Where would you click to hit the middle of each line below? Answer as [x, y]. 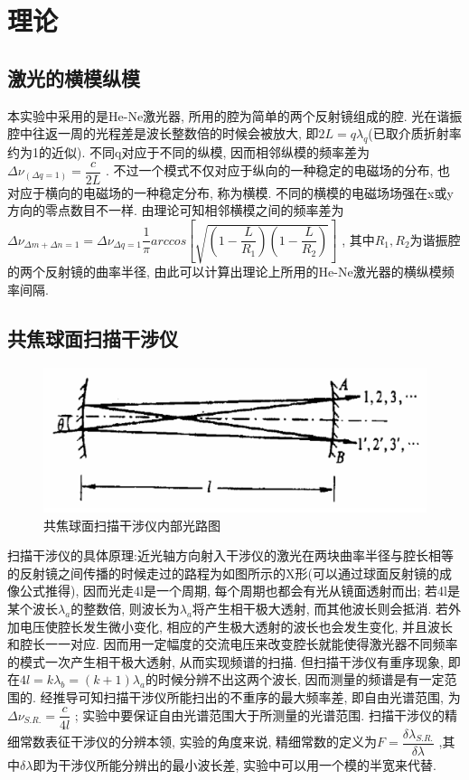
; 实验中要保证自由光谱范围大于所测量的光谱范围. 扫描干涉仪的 [259, 714]
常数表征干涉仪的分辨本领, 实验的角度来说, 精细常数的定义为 [198, 742]
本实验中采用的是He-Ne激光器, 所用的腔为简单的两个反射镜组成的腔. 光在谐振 [235, 115]
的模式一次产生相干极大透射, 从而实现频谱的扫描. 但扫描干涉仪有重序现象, [225, 661]
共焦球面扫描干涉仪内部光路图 [132, 525]
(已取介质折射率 [415, 133]
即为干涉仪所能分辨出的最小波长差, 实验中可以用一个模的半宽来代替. [234, 764]
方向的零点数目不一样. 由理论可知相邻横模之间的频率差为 [176, 210]
